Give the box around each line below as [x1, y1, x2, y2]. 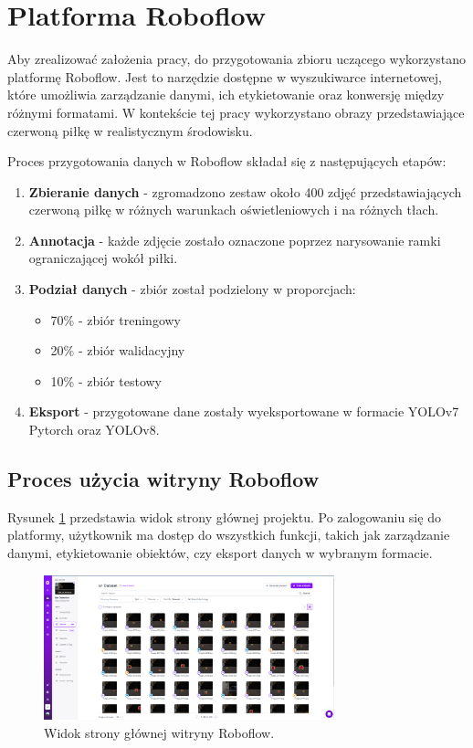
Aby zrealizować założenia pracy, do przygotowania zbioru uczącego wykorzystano [7, 49, 466, 68]
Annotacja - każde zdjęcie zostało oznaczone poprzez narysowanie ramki [28, 230, 441, 249]
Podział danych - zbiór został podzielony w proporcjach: [28, 279, 356, 299]
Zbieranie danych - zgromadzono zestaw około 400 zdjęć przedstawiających [28, 182, 462, 201]
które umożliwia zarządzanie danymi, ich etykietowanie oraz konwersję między [7, 85, 445, 104]
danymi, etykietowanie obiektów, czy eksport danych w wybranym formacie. [7, 543, 433, 563]
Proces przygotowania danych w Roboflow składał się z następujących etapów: [7, 152, 447, 171]
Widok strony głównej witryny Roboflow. [44, 722, 275, 742]
